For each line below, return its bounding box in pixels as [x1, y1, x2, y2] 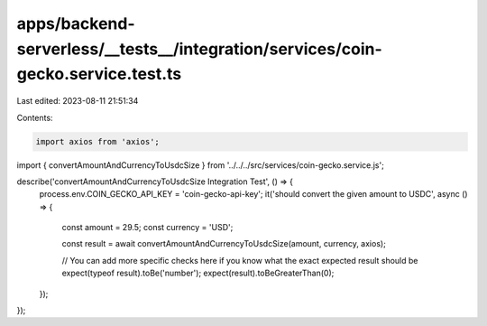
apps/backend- [16, 14, 135, 33]
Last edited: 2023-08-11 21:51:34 [16, 96, 139, 107]
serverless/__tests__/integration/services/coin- [16, 39, 382, 59]
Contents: [16, 112, 53, 123]
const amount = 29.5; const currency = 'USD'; [61, 222, 234, 233]
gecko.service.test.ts [16, 64, 182, 85]
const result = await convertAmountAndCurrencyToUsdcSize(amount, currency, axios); [61, 238, 387, 249]
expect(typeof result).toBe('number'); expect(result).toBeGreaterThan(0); [61, 267, 335, 279]
